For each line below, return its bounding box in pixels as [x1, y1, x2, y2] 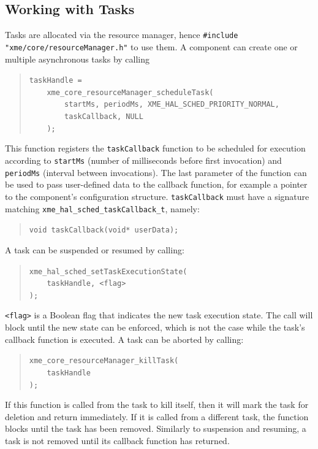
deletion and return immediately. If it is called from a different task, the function [5, 410, 309, 423]
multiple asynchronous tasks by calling [5, 52, 150, 65]
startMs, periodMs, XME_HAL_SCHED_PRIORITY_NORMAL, [64, 100, 279, 109]
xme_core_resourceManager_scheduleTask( [47, 88, 214, 97]
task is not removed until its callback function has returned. [5, 434, 230, 447]
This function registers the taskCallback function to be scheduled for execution [5, 142, 306, 155]
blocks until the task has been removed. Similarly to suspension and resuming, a [5, 422, 306, 435]
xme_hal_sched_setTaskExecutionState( [29, 267, 187, 276]
